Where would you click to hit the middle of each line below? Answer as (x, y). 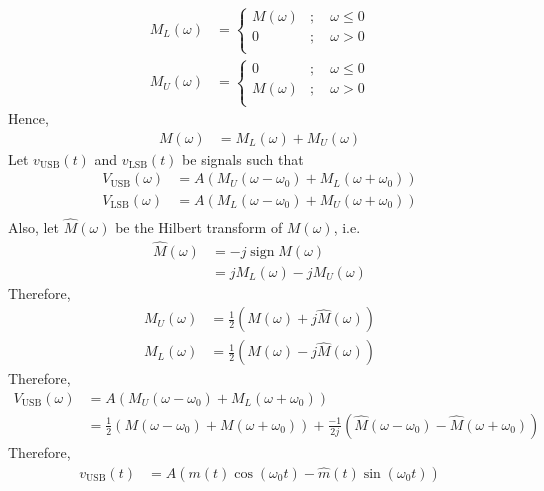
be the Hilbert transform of (199, 226)
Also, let (34, 226)
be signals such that (243, 158)
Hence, (28, 118)
